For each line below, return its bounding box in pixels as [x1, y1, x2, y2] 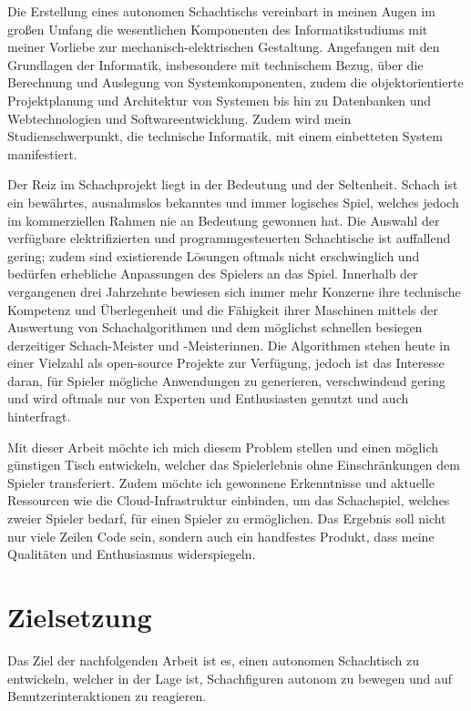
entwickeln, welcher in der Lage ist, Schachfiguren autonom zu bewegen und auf [7, 668, 453, 687]
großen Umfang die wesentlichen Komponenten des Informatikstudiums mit [7, 19, 428, 38]
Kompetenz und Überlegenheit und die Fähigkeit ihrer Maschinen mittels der [7, 300, 438, 319]
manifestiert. [7, 144, 77, 163]
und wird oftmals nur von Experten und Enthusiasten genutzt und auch [7, 389, 409, 408]
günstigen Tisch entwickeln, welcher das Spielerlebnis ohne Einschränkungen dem [7, 455, 460, 474]
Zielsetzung [7, 598, 152, 635]
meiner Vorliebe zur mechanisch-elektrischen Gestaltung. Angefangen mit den [7, 37, 440, 56]
